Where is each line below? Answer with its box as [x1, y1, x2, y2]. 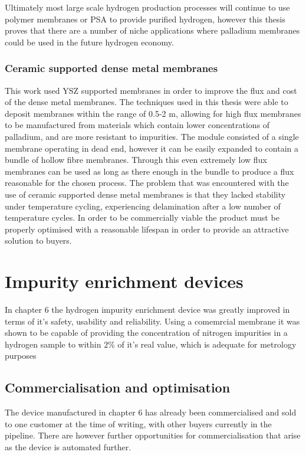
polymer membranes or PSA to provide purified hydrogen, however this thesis [5, 12, 286, 25]
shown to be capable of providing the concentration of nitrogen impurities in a [5, 326, 288, 339]
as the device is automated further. [5, 440, 131, 453]
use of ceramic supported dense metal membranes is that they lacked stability [5, 188, 286, 200]
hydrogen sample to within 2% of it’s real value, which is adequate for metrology [5, 338, 297, 350]
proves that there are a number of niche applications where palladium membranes [5, 24, 300, 37]
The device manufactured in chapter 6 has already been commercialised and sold [5, 406, 297, 418]
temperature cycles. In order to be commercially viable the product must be [5, 211, 279, 224]
